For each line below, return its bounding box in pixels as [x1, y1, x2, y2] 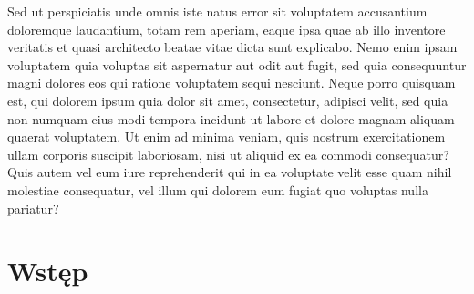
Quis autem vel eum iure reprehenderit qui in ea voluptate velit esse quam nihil [7, 163, 452, 182]
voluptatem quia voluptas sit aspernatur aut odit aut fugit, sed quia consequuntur [7, 55, 467, 74]
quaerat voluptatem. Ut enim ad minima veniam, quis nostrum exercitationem [7, 127, 446, 146]
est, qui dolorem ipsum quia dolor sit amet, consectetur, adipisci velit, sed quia [7, 90, 448, 110]
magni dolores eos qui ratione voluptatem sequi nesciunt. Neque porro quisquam [7, 73, 456, 92]
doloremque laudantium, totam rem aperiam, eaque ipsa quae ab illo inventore [7, 19, 446, 38]
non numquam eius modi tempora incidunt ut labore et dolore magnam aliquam [7, 109, 455, 128]
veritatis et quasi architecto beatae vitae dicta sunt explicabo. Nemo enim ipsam [7, 37, 458, 57]
